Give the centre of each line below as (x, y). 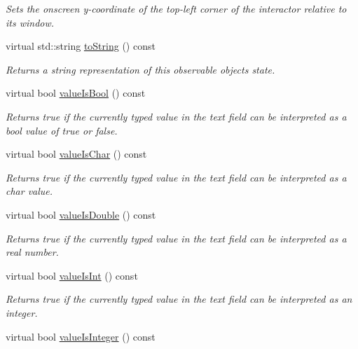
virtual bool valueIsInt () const (72, 275)
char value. (29, 191)
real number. (32, 252)
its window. (30, 22)
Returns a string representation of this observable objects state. (140, 69)
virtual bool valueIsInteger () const (81, 336)
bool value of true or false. (62, 130)
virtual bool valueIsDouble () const (81, 214)
